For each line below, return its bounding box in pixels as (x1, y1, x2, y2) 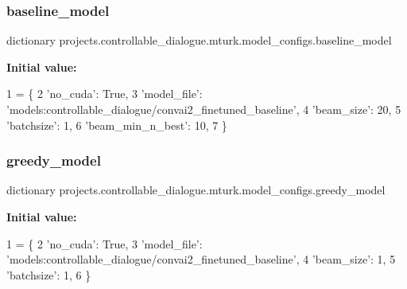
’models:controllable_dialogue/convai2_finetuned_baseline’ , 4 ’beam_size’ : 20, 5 (6, 101, 401, 117)
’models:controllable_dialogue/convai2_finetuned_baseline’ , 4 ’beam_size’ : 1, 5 (6, 251, 396, 268)
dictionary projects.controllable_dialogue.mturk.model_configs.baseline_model (6, 32, 392, 49)
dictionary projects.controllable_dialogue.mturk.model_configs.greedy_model (6, 182, 386, 198)
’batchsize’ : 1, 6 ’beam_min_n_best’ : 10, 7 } (6, 116, 227, 133)
